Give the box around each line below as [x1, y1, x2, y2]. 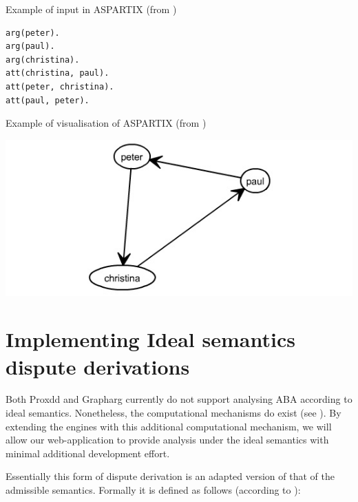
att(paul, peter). [6, 95, 89, 105]
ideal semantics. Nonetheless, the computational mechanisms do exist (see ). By [6, 406, 341, 420]
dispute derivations [6, 352, 190, 380]
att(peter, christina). [6, 81, 114, 92]
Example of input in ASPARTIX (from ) [6, 2, 177, 16]
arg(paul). [6, 41, 55, 52]
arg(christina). [6, 54, 80, 65]
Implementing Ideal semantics [6, 325, 295, 353]
